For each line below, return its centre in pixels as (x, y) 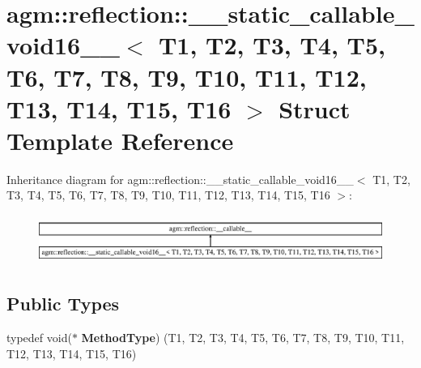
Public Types (63, 304)
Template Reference (120, 140)
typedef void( (39, 337)
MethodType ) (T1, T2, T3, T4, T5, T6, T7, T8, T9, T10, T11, (243, 337)
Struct (315, 108)
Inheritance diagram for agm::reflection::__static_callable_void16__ (180, 179)
